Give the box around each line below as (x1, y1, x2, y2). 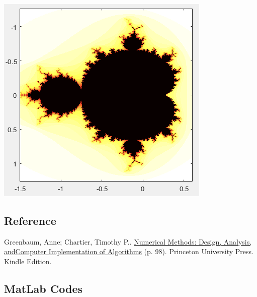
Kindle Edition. (4, 256, 52, 266)
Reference (4, 212, 56, 228)
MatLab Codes (4, 280, 83, 296)
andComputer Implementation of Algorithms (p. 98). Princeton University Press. (4, 246, 253, 257)
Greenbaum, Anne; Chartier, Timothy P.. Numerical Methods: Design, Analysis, (4, 236, 252, 247)
